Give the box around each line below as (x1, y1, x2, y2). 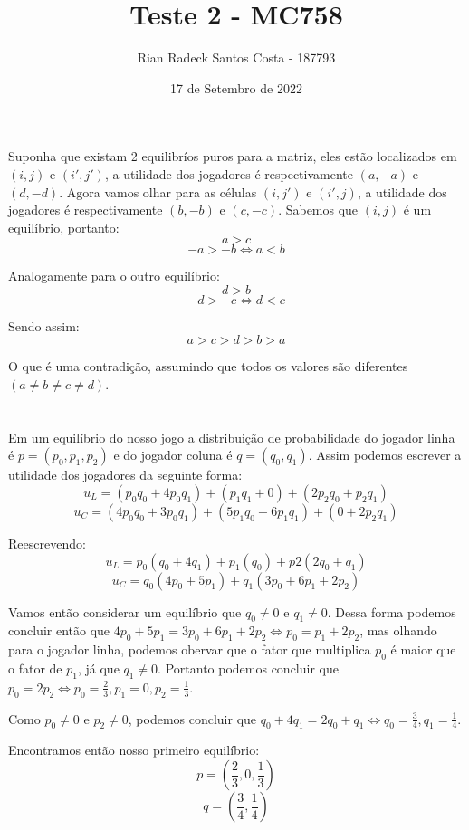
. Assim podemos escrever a (308, 445, 462, 464)
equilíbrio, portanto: (8, 217, 120, 236)
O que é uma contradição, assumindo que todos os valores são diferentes (8, 357, 408, 376)
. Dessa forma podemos (327, 602, 456, 621)
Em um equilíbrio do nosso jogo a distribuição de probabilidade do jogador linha (8, 427, 455, 446)
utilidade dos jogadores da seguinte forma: (8, 465, 243, 484)
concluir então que (8, 621, 110, 640)
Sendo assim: (8, 316, 80, 335)
